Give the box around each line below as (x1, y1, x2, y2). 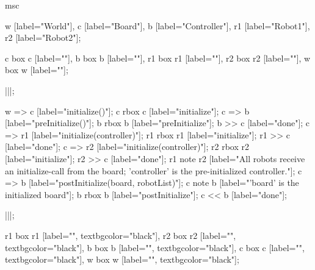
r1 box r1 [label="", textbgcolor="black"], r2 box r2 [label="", (5, 229, 236, 241)
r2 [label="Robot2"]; (5, 31, 81, 44)
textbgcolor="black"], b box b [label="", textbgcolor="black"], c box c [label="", (5, 241, 305, 254)
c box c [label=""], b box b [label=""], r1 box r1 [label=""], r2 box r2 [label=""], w (5, 51, 311, 64)
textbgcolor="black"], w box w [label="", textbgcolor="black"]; (5, 253, 239, 266)
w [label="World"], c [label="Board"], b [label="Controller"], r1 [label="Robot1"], (5, 19, 310, 32)
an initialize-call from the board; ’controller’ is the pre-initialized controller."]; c (5, 164, 302, 177)
